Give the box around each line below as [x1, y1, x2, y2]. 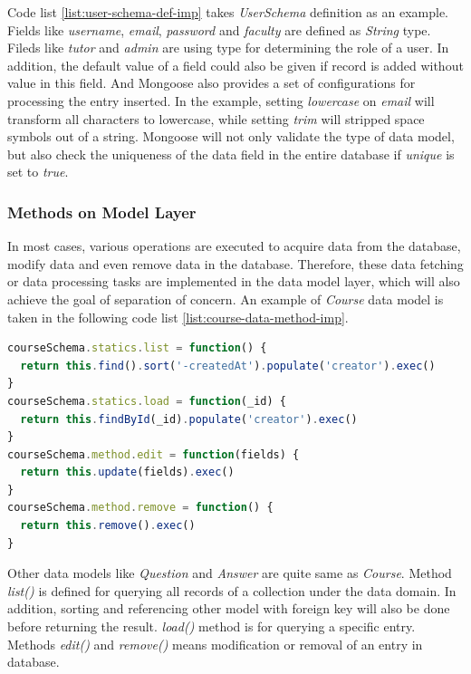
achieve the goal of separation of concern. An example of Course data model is [7, 289, 444, 308]
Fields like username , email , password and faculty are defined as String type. [7, 20, 431, 39]
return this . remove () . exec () [20, 519, 196, 533]
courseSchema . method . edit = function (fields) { [7, 448, 300, 461]
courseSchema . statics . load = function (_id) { [7, 394, 286, 408]
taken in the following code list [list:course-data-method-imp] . [7, 307, 349, 326]
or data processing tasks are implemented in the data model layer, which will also [7, 272, 460, 291]
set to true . [7, 162, 69, 181]
